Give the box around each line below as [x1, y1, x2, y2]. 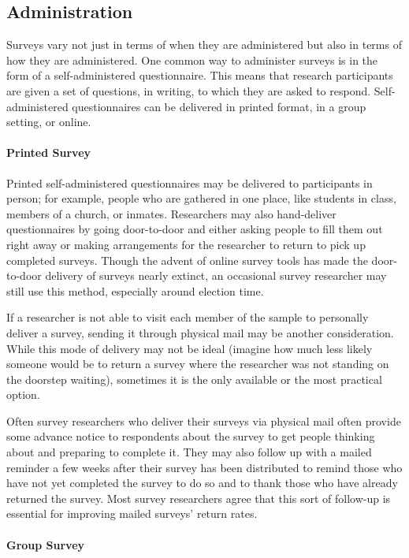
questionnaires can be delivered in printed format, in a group [72, 98, 366, 114]
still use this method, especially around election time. [6, 282, 264, 299]
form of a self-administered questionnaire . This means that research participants [6, 67, 393, 84]
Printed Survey [6, 144, 91, 161]
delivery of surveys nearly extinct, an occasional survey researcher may [45, 267, 387, 284]
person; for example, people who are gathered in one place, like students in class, [6, 190, 396, 206]
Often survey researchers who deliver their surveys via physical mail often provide [6, 412, 401, 429]
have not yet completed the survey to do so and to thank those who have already [6, 474, 398, 491]
